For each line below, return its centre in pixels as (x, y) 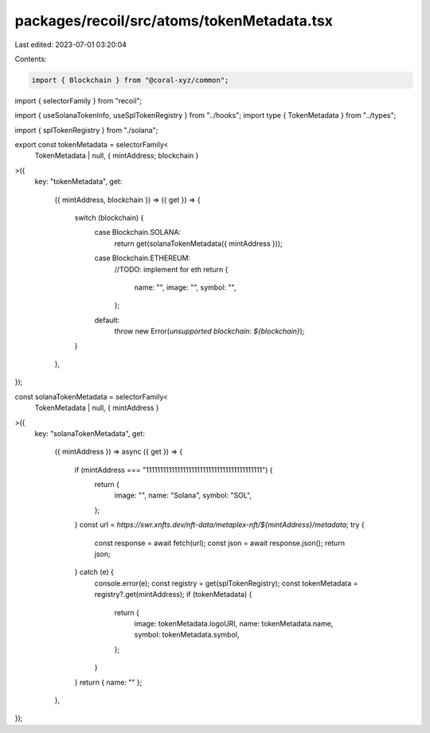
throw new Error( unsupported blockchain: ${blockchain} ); (209, 331)
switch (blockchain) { (109, 218)
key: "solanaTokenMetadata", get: (90, 433)
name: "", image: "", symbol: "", (185, 287)
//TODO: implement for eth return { (171, 269)
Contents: (31, 59)
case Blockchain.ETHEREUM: (143, 258)
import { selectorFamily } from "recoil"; (78, 100)
